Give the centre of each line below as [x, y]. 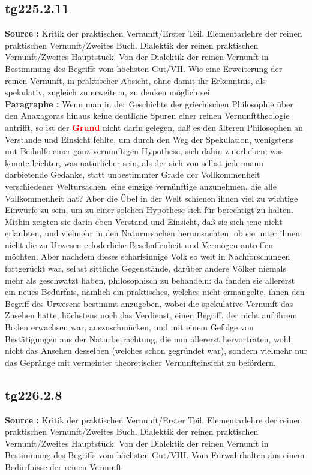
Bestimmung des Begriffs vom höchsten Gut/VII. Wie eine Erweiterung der [144, 68]
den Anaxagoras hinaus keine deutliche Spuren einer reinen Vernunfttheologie [147, 115]
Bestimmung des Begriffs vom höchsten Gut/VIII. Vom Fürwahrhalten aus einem [155, 455]
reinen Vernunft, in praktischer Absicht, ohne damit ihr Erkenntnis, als [135, 80]
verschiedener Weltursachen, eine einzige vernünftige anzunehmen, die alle [141, 186]
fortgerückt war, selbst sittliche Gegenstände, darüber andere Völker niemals [145, 268]
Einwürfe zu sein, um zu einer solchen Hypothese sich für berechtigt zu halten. [149, 210]
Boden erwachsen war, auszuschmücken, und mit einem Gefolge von [129, 327]
